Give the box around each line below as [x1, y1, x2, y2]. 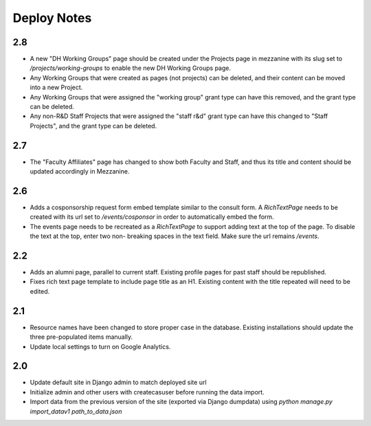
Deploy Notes [12, 10, 92, 25]
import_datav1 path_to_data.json [30, 407, 123, 415]
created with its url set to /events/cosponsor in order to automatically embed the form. [30, 213, 274, 221]
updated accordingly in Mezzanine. [30, 167, 130, 176]
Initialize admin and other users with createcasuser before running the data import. [30, 388, 265, 396]
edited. [30, 287, 50, 295]
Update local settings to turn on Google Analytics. [30, 342, 171, 351]
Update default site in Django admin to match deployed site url [30, 378, 207, 387]
